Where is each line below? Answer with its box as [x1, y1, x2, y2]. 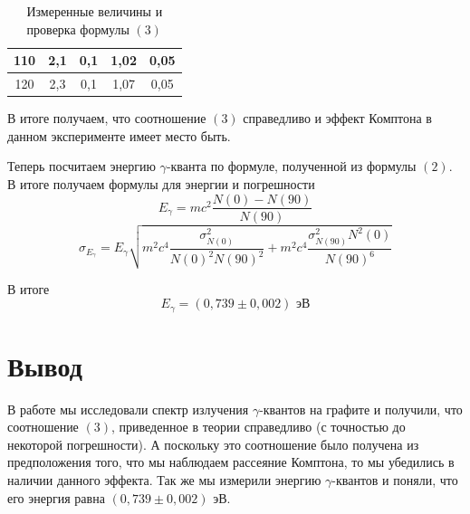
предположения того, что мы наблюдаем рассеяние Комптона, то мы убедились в [7, 452, 455, 471]
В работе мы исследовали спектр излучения [7, 399, 249, 418]
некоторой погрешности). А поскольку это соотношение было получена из [7, 434, 419, 453]
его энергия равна [7, 488, 105, 507]
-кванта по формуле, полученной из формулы [166, 157, 417, 176]
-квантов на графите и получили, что [259, 399, 463, 418]
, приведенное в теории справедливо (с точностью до [110, 417, 406, 436]
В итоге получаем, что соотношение [7, 109, 206, 128]
